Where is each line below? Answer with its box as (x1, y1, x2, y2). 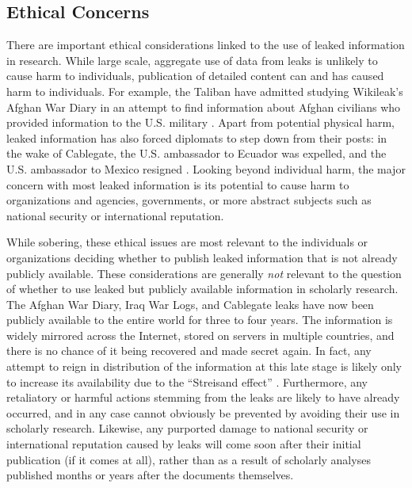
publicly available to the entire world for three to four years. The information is (6, 311, 393, 328)
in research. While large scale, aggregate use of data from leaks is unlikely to (6, 51, 378, 68)
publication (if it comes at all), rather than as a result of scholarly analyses (6, 451, 371, 467)
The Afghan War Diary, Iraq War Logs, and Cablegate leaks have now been (6, 295, 374, 312)
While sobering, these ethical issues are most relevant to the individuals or (6, 234, 368, 250)
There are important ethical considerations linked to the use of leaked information (6, 36, 405, 53)
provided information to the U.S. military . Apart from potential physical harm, (6, 114, 395, 131)
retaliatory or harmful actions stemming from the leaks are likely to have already (6, 389, 400, 406)
